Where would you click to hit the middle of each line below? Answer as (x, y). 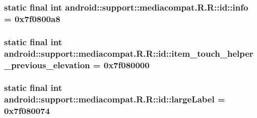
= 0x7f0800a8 (32, 18)
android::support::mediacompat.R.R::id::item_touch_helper (129, 53)
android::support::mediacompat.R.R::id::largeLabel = (115, 99)
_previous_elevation (47, 65)
